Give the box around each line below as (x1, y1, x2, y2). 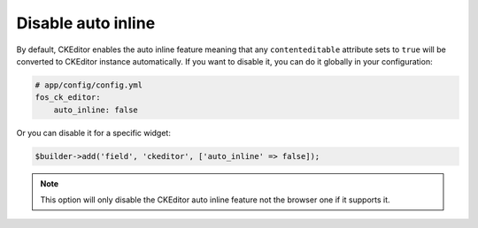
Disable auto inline (16, 13, 156, 33)
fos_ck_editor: (35, 93, 101, 103)
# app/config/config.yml (35, 80, 143, 90)
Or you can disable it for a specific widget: (16, 127, 172, 138)
